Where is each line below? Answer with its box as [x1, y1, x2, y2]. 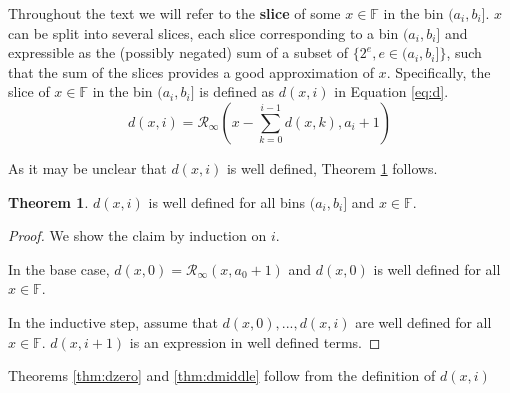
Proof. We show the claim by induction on [8, 225, 267, 246]
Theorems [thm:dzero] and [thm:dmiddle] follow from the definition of [8, 365, 436, 386]
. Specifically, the [386, 61, 491, 82]
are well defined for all [355, 311, 492, 332]
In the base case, [8, 258, 110, 279]
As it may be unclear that [8, 157, 167, 178]
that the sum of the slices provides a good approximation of [8, 61, 374, 82]
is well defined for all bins [148, 191, 306, 212]
